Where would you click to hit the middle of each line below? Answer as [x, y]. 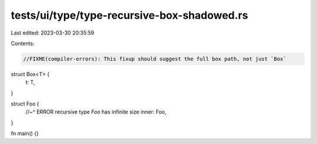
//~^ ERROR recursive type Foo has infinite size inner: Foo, [96, 112]
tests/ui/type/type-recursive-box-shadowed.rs [129, 15]
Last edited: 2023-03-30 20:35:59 [53, 33]
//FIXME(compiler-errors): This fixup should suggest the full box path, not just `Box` [155, 59]
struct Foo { [25, 104]
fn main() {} [25, 133]
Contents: [23, 43]
